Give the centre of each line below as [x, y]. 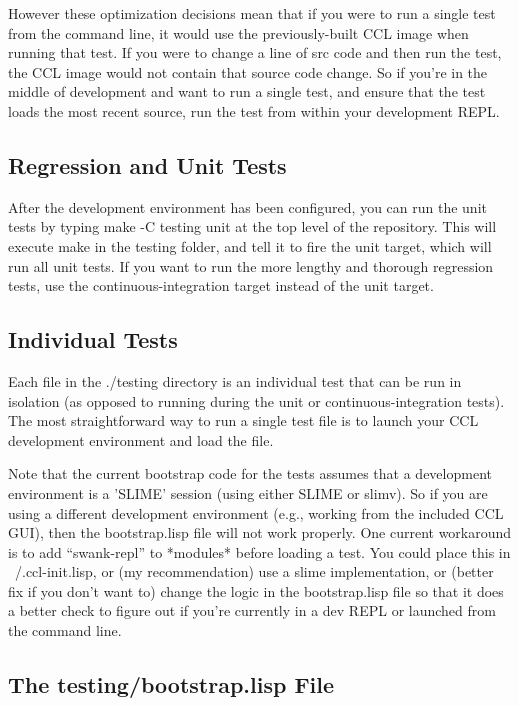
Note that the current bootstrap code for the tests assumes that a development [250, 473]
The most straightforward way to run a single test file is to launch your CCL [243, 420]
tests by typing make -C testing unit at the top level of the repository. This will [252, 226]
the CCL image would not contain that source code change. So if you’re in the [248, 71]
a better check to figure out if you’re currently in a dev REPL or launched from [252, 610]
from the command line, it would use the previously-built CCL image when [238, 32]
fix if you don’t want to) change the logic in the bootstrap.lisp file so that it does [256, 590]
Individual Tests [93, 339]
